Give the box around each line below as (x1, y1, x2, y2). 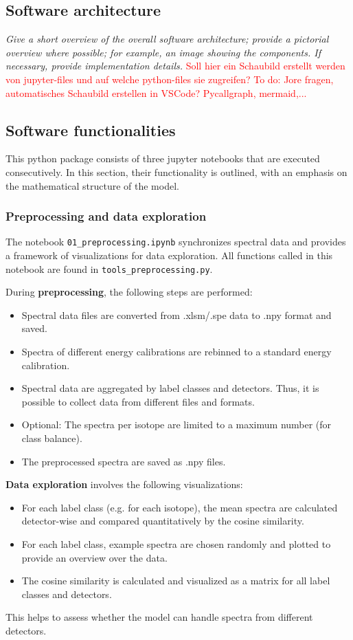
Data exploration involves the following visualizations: (5, 477, 243, 492)
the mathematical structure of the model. (5, 178, 179, 192)
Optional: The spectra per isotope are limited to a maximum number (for (21, 417, 332, 432)
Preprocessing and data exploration (5, 208, 207, 225)
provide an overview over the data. (21, 550, 168, 564)
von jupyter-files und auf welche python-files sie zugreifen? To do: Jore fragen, (5, 71, 334, 86)
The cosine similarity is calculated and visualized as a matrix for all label (21, 573, 330, 588)
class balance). (21, 431, 82, 445)
